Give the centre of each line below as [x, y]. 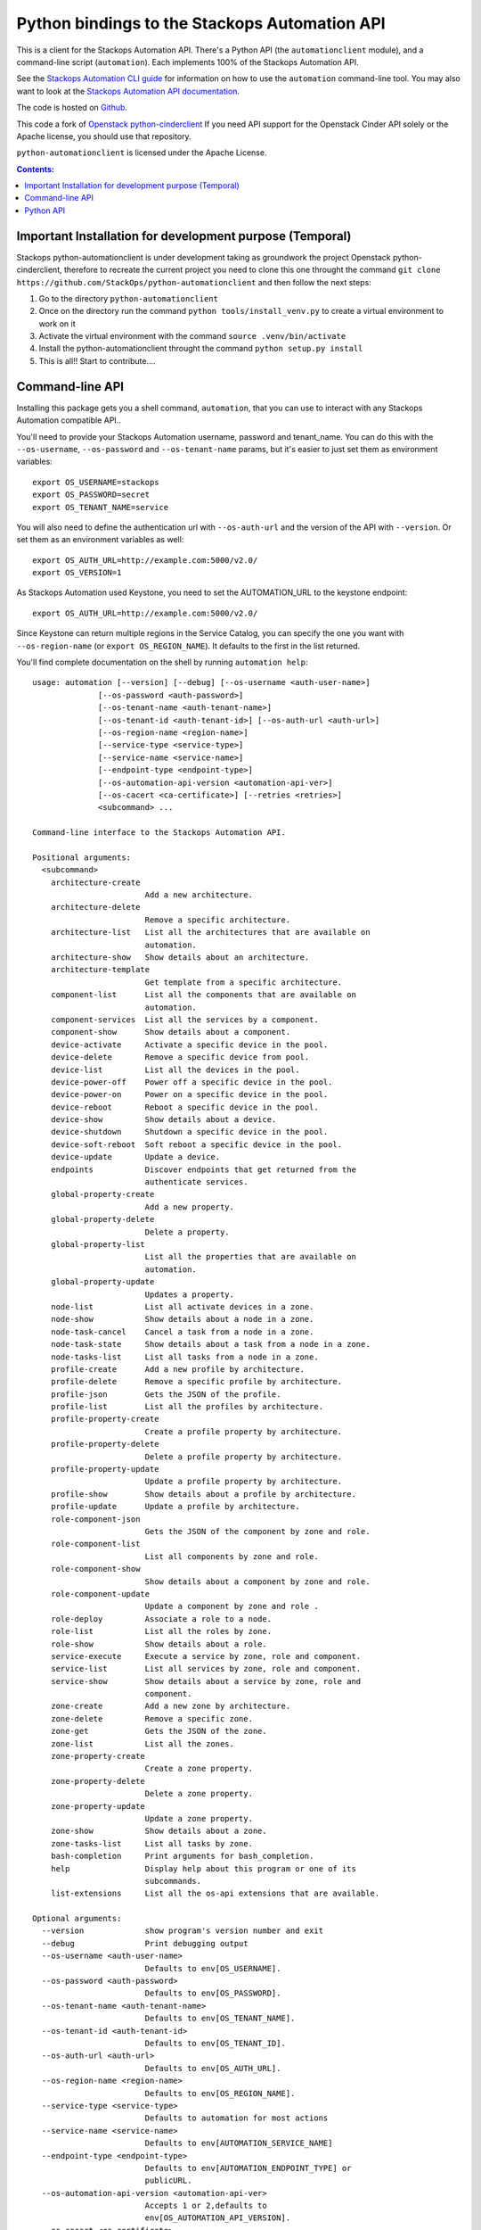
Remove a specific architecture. [218, 920]
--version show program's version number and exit [183, 1931]
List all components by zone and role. [232, 1556]
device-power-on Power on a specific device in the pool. [189, 1094]
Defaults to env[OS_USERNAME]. [213, 1968]
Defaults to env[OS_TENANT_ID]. [216, 2043]
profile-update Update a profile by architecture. [175, 1507]
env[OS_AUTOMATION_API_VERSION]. [218, 2218]
